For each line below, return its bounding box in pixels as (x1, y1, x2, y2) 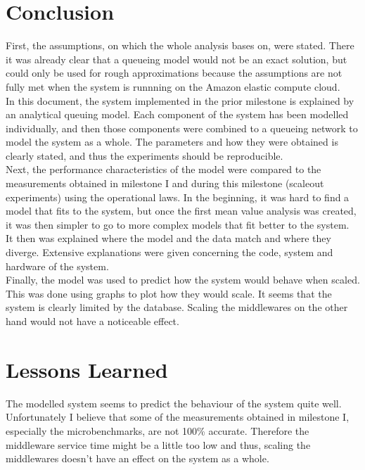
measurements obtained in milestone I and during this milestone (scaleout (6, 176, 324, 191)
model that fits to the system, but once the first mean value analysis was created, (6, 203, 357, 218)
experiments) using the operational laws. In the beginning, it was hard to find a (6, 189, 350, 204)
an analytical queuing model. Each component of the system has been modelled (6, 107, 349, 122)
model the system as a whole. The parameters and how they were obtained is (6, 134, 338, 149)
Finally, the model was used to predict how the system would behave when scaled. (6, 272, 360, 287)
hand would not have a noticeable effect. (6, 314, 179, 328)
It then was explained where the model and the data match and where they (6, 231, 331, 246)
